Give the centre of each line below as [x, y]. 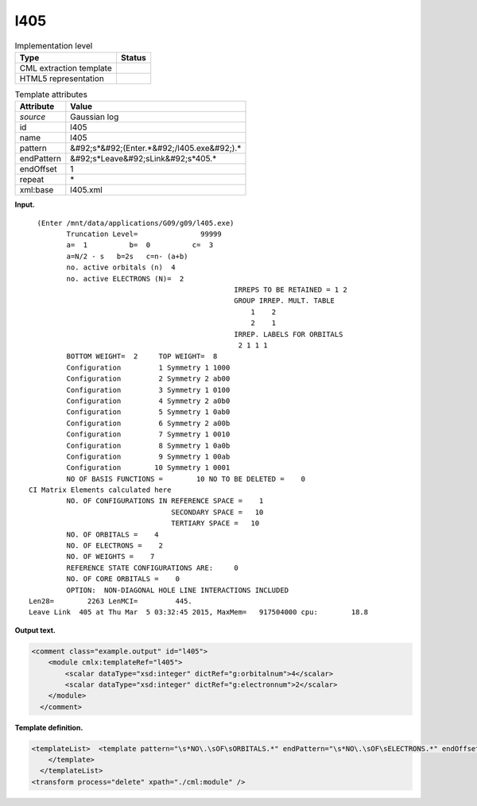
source [33, 117]
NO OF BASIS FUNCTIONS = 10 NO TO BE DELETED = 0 [186, 479]
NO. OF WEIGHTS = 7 [111, 557]
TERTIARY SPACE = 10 [215, 523]
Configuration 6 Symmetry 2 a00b [148, 423]
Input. [25, 205]
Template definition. [49, 727]
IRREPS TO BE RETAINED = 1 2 [291, 290]
